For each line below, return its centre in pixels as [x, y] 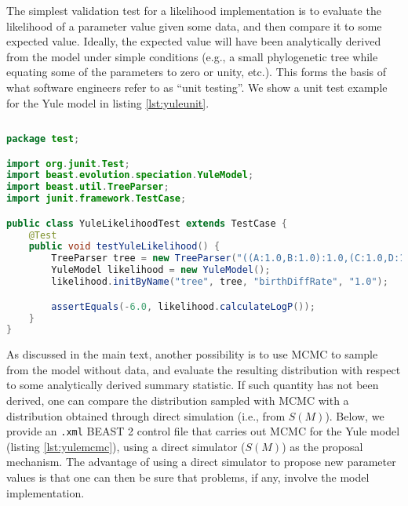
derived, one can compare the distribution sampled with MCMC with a [178, 400]
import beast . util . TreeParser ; [88, 187]
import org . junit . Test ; [68, 164]
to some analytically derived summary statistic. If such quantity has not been [193, 385]
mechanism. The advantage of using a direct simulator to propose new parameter [201, 462]
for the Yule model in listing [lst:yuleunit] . [108, 102]
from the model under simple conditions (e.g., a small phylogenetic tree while [192, 56]
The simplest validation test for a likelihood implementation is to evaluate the [194, 10]
